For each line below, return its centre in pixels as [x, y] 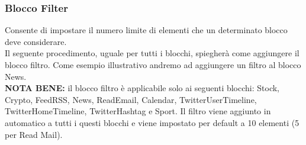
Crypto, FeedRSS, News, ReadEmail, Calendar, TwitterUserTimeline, [131, 99]
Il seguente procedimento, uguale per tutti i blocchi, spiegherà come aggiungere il [152, 53]
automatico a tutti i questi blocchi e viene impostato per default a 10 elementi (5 [152, 122]
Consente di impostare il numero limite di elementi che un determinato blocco [146, 30]
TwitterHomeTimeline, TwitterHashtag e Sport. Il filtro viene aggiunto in [138, 111]
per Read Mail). [34, 134]
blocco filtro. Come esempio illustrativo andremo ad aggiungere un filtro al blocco [153, 65]
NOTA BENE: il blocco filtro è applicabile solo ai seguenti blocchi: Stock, [142, 88]
